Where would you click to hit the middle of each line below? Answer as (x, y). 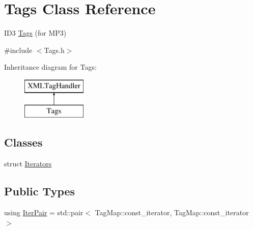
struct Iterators (28, 164)
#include (18, 50)
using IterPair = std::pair (44, 212)
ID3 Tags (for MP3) (35, 33)
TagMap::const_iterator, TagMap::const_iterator (172, 212)
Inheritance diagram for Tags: (50, 67)
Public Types (40, 191)
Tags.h (54, 50)
